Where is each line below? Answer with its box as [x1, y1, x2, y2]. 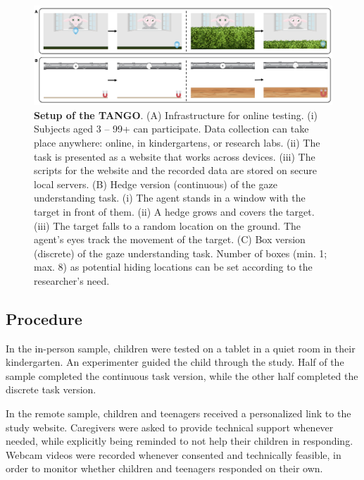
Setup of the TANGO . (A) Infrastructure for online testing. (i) [34, 107, 318, 122]
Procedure [6, 307, 82, 329]
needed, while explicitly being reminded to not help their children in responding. [6, 433, 353, 448]
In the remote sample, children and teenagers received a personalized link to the [6, 406, 351, 421]
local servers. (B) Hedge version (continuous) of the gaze [34, 176, 277, 191]
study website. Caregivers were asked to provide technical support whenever [6, 419, 334, 434]
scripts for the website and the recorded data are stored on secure [34, 163, 317, 178]
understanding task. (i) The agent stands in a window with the [34, 190, 306, 205]
